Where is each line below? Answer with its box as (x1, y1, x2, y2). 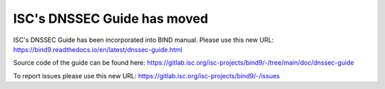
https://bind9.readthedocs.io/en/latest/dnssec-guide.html (13, 45, 183, 53)
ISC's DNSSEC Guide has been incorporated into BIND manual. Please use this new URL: (13, 36, 274, 44)
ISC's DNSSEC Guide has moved (13, 11, 208, 26)
